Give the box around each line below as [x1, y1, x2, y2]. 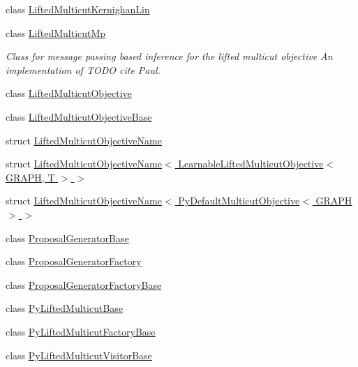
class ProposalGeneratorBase [6, 230, 129, 245]
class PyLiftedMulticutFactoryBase [6, 324, 156, 338]
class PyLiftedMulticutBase [6, 301, 124, 315]
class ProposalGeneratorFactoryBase [6, 277, 162, 292]
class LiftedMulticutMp [6, 25, 106, 40]
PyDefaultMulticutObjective [178, 193, 300, 208]
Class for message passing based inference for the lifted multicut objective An [6, 49, 333, 63]
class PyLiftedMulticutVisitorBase [6, 347, 152, 362]
